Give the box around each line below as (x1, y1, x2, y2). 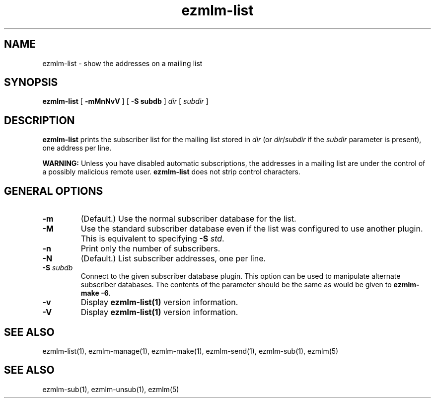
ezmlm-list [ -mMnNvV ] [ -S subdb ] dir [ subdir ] (42, 97, 209, 106)
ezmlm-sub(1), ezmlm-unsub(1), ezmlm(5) (42, 385, 179, 394)
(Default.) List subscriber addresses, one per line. (80, 253, 266, 264)
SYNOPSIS (4, 76, 58, 89)
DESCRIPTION (4, 114, 75, 127)
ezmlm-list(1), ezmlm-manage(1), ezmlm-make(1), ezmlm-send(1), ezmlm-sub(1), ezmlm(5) (42, 346, 339, 355)
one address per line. (42, 144, 112, 153)
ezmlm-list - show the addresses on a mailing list (42, 59, 203, 68)
